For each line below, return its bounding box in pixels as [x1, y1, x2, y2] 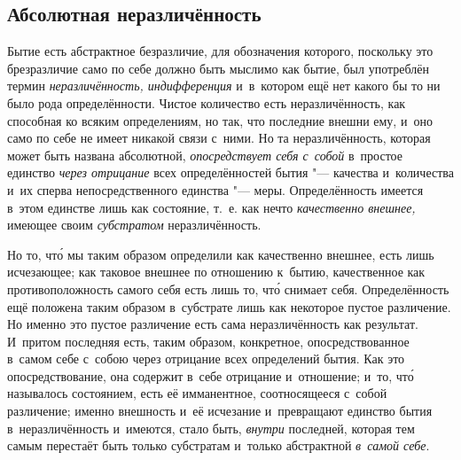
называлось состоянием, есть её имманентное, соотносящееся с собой [7, 384, 387, 402]
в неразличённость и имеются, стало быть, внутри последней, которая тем [7, 418, 415, 437]
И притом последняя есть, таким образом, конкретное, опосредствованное [7, 331, 410, 350]
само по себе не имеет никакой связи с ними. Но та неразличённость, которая [7, 129, 431, 147]
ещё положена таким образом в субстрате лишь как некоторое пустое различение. [7, 297, 451, 316]
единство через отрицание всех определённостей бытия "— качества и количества [7, 163, 454, 182]
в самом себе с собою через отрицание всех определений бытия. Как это [7, 349, 405, 368]
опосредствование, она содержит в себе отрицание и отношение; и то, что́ [7, 366, 414, 385]
